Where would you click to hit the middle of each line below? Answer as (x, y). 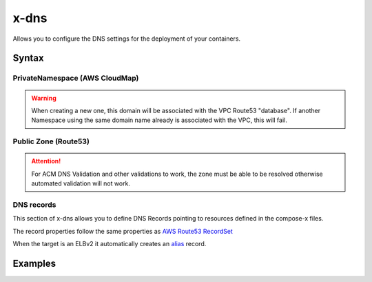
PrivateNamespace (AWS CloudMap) (76, 78)
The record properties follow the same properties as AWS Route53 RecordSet (123, 231)
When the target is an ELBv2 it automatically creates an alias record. (110, 243)
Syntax (28, 58)
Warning (44, 98)
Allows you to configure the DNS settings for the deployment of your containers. (127, 39)
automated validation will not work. (81, 183)
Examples (34, 263)
